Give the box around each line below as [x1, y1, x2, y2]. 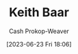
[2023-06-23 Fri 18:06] [5, 40, 73, 48]
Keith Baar [8, 5, 70, 20]
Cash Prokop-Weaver [8, 27, 70, 35]
